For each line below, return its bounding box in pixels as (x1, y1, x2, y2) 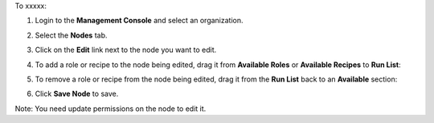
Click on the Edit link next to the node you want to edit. (35, 45, 217, 55)
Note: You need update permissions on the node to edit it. (14, 104, 207, 113)
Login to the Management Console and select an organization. (35, 16, 244, 26)
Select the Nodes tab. (35, 30, 108, 40)
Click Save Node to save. (35, 89, 119, 99)
